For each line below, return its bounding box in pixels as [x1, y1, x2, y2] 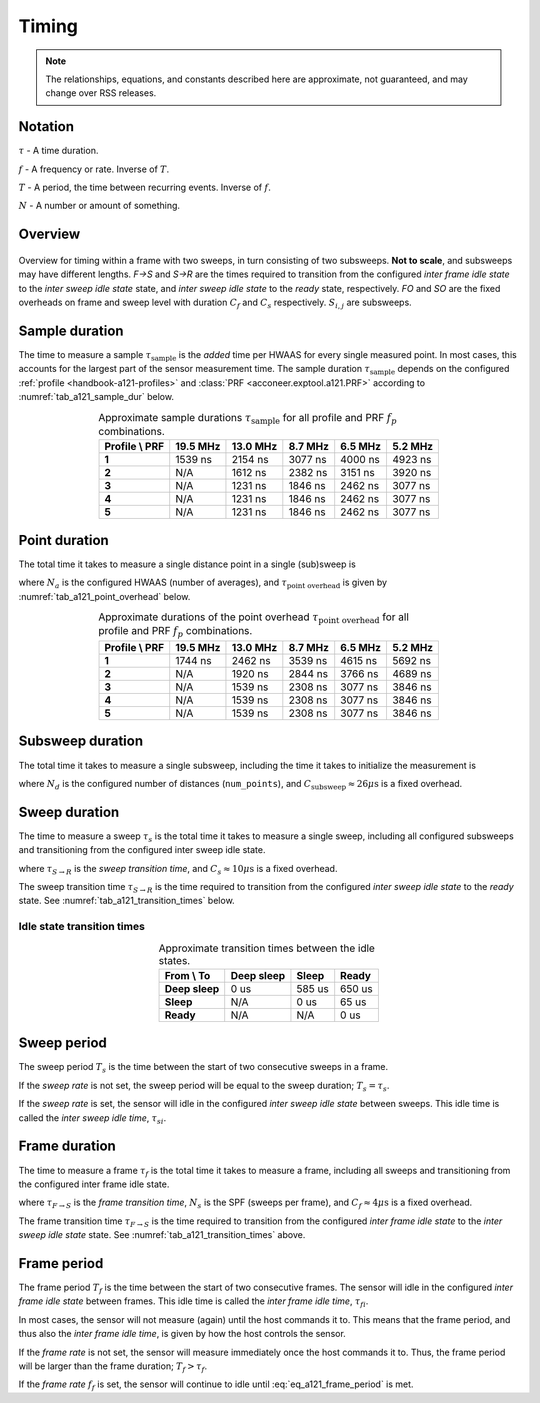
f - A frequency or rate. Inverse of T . [18, 163, 170, 175]
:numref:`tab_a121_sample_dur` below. [18, 391, 175, 403]
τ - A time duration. [18, 145, 99, 157]
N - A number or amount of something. [18, 200, 180, 212]
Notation [18, 118, 75, 135]
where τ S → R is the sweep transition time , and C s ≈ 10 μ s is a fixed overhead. [18, 862, 338, 877]
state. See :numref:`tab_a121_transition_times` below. [18, 895, 235, 907]
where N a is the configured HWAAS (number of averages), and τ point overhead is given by [18, 576, 388, 590]
